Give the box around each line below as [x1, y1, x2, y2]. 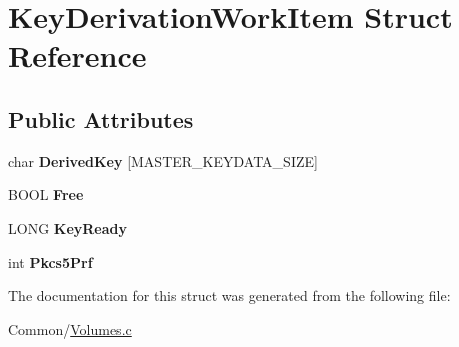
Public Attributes [8, 103, 194, 134]
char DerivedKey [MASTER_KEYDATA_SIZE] [8, 150, 318, 171]
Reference [8, 35, 147, 76]
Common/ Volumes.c [8, 318, 132, 339]
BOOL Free [8, 184, 84, 205]
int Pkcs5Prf [8, 251, 93, 272]
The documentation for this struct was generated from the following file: [8, 285, 451, 306]
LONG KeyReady [8, 217, 128, 238]
